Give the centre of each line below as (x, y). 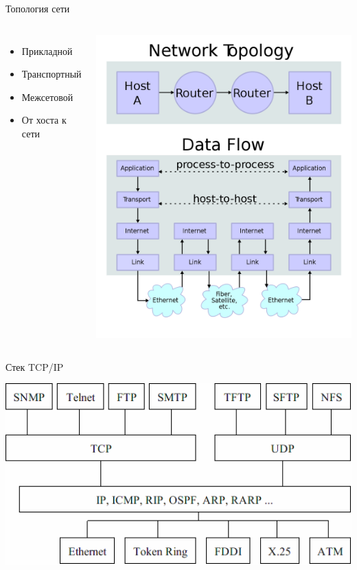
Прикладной (47, 50)
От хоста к (44, 120)
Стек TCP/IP (35, 366)
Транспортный (51, 74)
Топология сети (38, 8)
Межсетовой (47, 96)
